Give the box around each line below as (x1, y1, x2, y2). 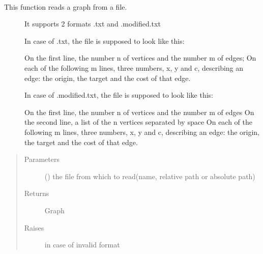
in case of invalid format (44, 239, 120, 250)
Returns (24, 188, 49, 199)
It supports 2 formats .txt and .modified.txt (24, 18, 161, 29)
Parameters (24, 154, 60, 164)
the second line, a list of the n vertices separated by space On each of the (24, 117, 253, 127)
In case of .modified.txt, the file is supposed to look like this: (24, 90, 213, 100)
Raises (24, 222, 44, 233)
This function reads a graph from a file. (4, 1, 127, 12)
